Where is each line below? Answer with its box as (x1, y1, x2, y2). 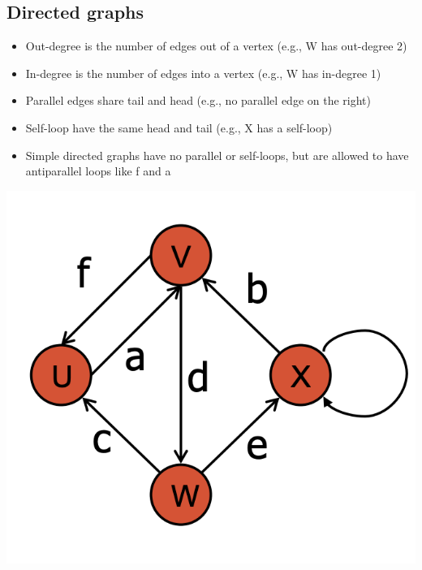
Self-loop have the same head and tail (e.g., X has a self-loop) (25, 119, 333, 136)
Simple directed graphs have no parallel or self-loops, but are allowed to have (25, 146, 409, 163)
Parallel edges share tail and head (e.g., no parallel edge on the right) (25, 92, 371, 109)
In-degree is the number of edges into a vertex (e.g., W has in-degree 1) (25, 64, 381, 81)
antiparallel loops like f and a (25, 162, 171, 179)
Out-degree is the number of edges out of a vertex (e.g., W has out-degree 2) (25, 37, 407, 54)
